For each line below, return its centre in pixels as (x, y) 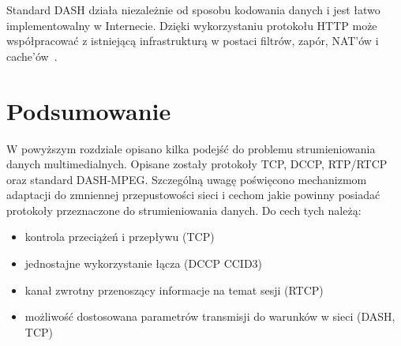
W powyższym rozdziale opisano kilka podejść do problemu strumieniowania (191, 148)
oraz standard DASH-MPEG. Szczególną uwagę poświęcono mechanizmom (187, 179)
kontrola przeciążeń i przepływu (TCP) (120, 237)
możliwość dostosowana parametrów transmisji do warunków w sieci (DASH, (210, 316)
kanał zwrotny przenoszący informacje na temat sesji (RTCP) (174, 290)
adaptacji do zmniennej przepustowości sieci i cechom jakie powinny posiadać (193, 195)
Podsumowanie (89, 110)
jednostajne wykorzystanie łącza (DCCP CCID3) (144, 263)
